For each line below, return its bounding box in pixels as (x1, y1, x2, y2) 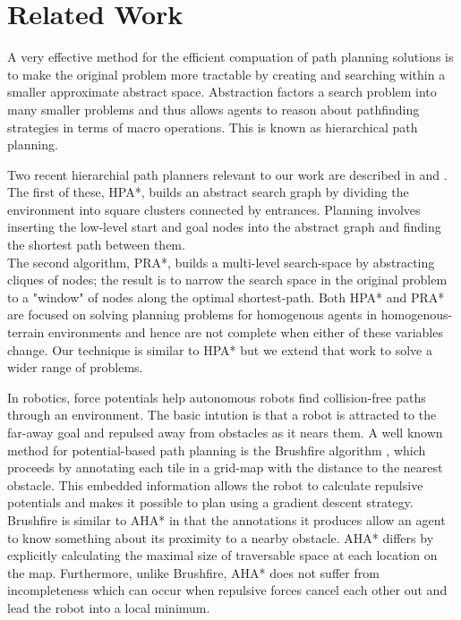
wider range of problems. (7, 358, 143, 377)
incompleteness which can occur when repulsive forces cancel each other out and (7, 581, 448, 599)
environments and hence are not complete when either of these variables (47, 323, 443, 342)
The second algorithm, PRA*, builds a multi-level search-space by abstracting (7, 252, 435, 271)
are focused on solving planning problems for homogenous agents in (7, 305, 378, 324)
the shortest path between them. (7, 235, 185, 254)
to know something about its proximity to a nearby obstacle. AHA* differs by (7, 528, 434, 547)
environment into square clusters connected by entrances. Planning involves (7, 200, 421, 218)
